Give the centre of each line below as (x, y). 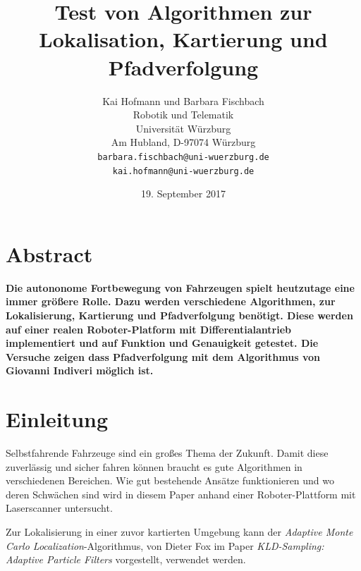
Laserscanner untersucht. (59, 508)
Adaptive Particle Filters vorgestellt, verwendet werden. (126, 559)
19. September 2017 (183, 194)
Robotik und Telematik (183, 115)
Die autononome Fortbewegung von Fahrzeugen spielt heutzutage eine (180, 287)
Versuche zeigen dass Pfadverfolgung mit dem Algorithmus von (163, 356)
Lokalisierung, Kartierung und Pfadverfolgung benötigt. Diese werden (179, 315)
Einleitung (57, 419)
